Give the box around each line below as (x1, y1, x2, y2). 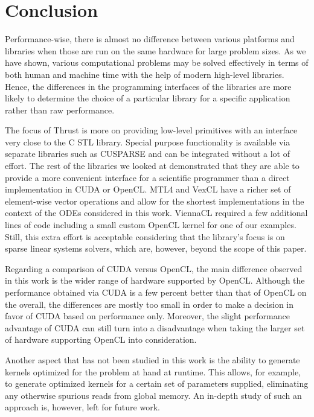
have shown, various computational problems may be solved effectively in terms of (5, 56, 309, 69)
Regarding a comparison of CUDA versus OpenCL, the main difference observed (5, 262, 303, 275)
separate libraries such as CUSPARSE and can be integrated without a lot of (5, 147, 290, 160)
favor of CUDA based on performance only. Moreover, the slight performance (5, 310, 290, 322)
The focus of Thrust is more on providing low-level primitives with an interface (5, 124, 298, 136)
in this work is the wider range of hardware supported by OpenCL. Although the (5, 274, 305, 287)
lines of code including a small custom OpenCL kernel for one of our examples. (5, 218, 296, 231)
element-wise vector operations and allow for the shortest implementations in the (5, 194, 304, 207)
